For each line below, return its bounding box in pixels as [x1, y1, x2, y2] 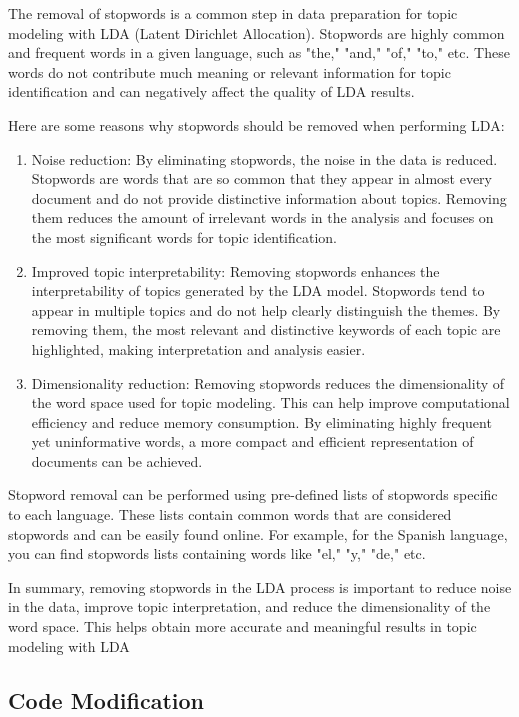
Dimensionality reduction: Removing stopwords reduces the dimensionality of [31, 372, 505, 393]
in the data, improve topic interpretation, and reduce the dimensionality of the [8, 596, 491, 617]
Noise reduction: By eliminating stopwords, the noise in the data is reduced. [31, 148, 498, 169]
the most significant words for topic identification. [31, 226, 338, 247]
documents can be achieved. [31, 450, 203, 471]
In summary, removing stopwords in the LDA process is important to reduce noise [8, 576, 512, 597]
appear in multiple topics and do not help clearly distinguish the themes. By [31, 299, 501, 320]
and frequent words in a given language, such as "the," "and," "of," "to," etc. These [8, 42, 510, 63]
